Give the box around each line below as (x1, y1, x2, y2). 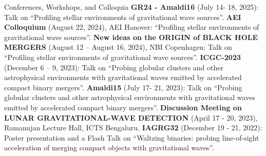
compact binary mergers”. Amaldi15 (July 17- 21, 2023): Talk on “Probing (4, 82, 242, 92)
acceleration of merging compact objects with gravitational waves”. (4, 142, 214, 153)
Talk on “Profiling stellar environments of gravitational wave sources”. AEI (4, 11, 241, 22)
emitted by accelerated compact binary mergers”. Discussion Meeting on (4, 102, 242, 112)
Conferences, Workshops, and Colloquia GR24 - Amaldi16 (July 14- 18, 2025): (4, 2, 259, 12)
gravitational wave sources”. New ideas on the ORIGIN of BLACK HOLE (4, 31, 258, 42)
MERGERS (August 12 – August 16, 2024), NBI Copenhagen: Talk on (4, 42, 232, 52)
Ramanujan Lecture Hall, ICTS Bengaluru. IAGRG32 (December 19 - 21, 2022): (4, 122, 262, 133)
